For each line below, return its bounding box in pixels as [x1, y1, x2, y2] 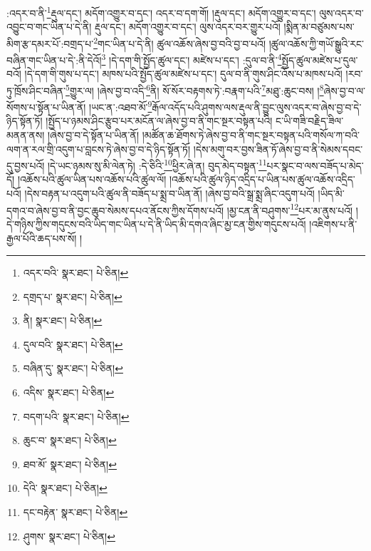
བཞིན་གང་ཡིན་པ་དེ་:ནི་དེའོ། [6, 52, 102, 67]
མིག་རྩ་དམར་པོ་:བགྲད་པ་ [6, 36, 94, 51]
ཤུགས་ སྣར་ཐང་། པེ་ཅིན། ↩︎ [23, 528, 115, 543]
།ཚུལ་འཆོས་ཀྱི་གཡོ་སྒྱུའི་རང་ [268, 36, 365, 51]
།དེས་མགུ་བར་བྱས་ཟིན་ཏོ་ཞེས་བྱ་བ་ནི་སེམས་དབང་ [193, 141, 363, 156]
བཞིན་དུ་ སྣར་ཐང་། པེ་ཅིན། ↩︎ [23, 361, 123, 376]
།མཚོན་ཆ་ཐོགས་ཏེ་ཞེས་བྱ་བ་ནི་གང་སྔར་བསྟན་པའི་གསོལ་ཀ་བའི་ [142, 128, 360, 143]
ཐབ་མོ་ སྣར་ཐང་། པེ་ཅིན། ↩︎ [23, 456, 117, 471]
